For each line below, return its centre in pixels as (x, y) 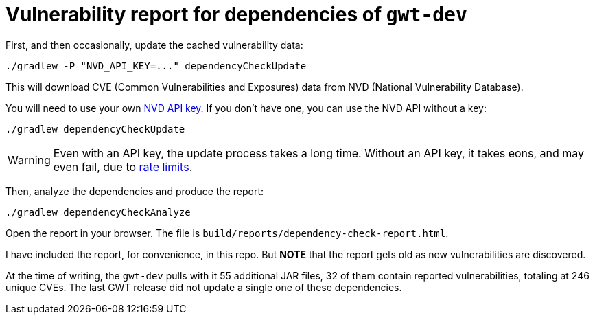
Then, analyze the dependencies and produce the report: (135, 191)
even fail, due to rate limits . (123, 167)
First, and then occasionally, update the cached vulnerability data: (154, 45)
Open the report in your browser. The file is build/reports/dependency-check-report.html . (227, 233)
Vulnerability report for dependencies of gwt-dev (236, 14)
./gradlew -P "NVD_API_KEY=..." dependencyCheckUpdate (156, 66)
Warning (29, 160)
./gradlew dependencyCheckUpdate (95, 129)
